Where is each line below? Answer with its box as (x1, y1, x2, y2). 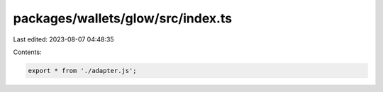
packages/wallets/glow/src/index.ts (13, 11, 233, 26)
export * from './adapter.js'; (28, 67, 138, 74)
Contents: (13, 48, 42, 56)
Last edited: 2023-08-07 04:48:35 (13, 35, 114, 44)
